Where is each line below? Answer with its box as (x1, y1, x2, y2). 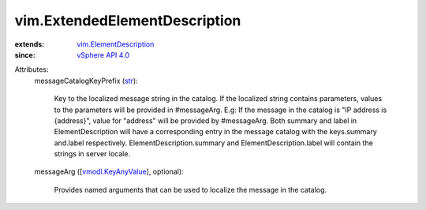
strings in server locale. (54, 149, 130, 159)
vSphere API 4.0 (77, 50, 130, 59)
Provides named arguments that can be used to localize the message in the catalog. (54, 185, 327, 194)
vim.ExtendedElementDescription (14, 12, 241, 29)
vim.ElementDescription (77, 39, 155, 49)
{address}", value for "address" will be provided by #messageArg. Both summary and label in (54, 115, 357, 126)
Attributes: (14, 65, 49, 74)
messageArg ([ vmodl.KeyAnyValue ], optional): (34, 167, 185, 177)
